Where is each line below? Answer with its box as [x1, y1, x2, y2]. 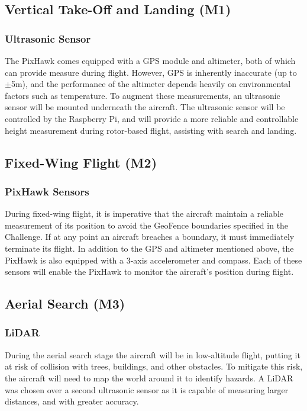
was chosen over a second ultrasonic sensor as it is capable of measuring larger [5, 383, 289, 396]
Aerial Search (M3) [5, 294, 125, 313]
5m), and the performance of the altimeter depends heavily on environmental [11, 78, 291, 90]
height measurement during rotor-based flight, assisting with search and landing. [5, 124, 297, 136]
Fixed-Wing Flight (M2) [5, 153, 157, 171]
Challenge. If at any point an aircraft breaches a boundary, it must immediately [5, 230, 295, 243]
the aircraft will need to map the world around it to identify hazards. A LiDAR [5, 371, 293, 384]
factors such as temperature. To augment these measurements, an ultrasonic [5, 89, 280, 101]
